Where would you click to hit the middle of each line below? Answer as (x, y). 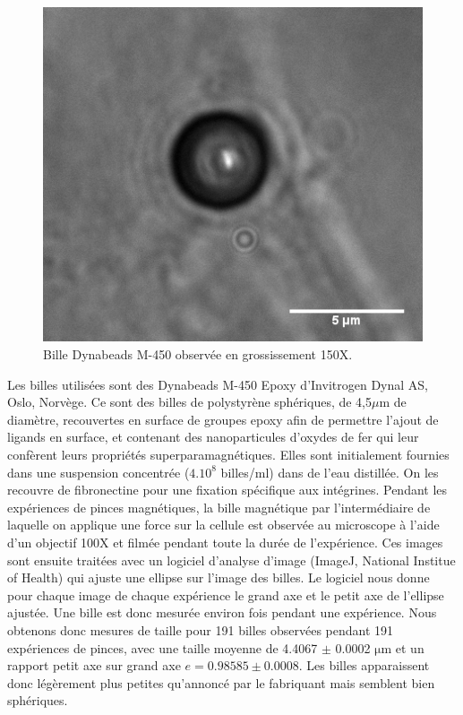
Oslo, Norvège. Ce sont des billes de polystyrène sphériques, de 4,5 (190, 402)
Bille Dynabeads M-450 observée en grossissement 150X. (198, 354)
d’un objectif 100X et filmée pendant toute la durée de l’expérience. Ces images (225, 542)
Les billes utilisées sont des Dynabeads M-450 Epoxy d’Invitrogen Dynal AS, (218, 384)
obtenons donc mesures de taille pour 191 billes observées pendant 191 (201, 629)
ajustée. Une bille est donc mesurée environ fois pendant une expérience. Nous (222, 612)
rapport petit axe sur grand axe (94, 665)
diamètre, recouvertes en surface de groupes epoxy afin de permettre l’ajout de (223, 419)
